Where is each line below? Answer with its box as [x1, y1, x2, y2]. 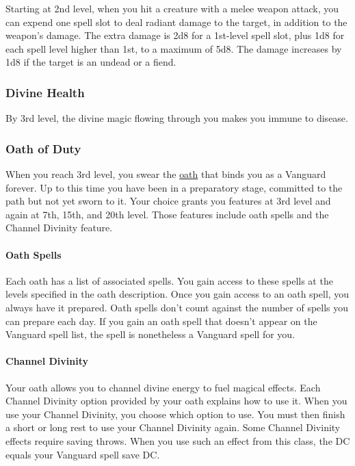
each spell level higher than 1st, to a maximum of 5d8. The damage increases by [5, 41, 342, 55]
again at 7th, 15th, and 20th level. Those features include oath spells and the [5, 207, 329, 221]
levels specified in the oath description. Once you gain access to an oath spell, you [5, 287, 350, 301]
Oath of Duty [5, 140, 81, 157]
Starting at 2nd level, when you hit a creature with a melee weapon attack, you [5, 1, 339, 15]
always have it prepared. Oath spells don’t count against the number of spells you [5, 300, 349, 314]
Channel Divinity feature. [5, 220, 113, 235]
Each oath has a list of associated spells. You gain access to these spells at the [5, 273, 333, 287]
